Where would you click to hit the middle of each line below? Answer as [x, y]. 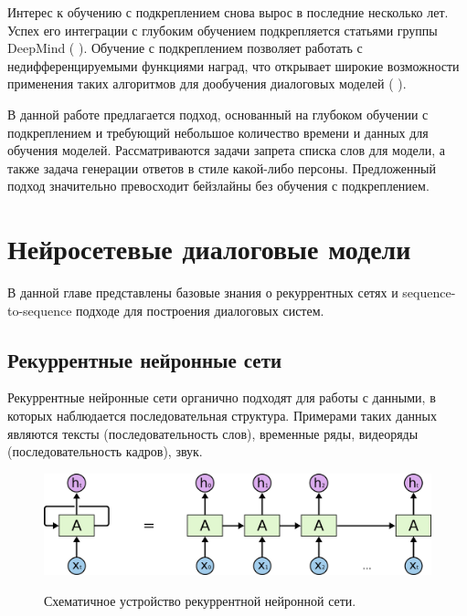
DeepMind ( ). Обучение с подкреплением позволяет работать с [185, 48]
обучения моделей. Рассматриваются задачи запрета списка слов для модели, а [227, 150]
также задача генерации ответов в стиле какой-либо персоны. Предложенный [222, 167]
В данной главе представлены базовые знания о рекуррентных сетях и [203, 292]
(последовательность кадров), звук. [105, 451]
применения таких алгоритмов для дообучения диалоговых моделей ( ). [207, 84]
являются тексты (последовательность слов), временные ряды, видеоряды [213, 433]
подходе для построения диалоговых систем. [200, 310]
